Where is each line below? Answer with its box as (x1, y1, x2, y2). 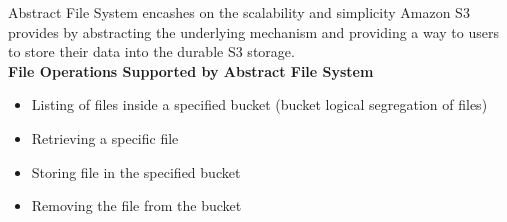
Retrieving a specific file (31, 127, 179, 148)
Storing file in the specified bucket (31, 161, 241, 182)
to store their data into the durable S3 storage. (8, 41, 295, 62)
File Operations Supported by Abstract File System (8, 60, 374, 81)
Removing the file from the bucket (31, 195, 242, 216)
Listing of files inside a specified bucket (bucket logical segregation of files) (31, 94, 488, 115)
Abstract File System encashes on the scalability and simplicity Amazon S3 (8, 2, 470, 22)
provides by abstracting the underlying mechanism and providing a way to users (8, 21, 499, 42)
